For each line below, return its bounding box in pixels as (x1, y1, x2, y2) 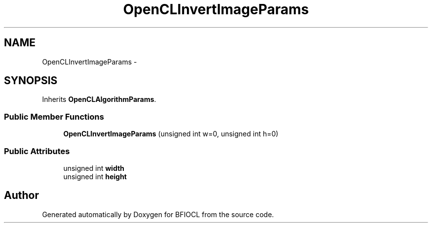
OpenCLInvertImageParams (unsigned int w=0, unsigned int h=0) (63, 130, 279, 138)
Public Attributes (4, 146, 70, 156)
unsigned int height (63, 172, 127, 181)
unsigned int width (63, 163, 125, 172)
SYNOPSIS (4, 74, 58, 87)
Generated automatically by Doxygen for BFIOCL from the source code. (42, 210, 274, 219)
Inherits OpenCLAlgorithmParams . (42, 95, 156, 104)
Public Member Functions (4, 111, 104, 122)
